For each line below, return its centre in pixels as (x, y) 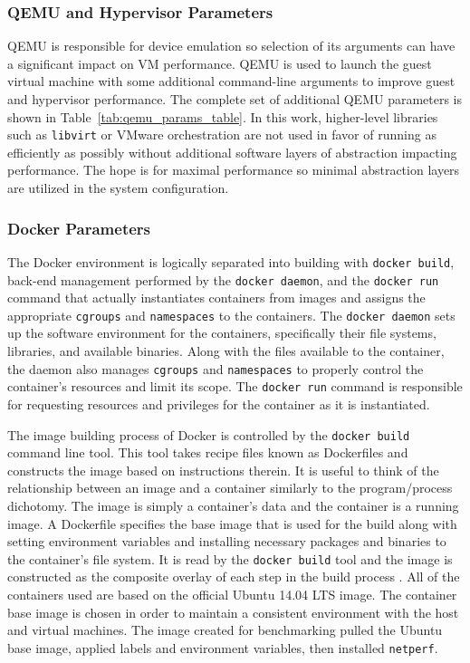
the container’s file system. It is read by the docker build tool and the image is (230, 558)
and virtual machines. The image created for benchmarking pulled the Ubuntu (225, 630)
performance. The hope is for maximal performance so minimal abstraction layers (234, 170)
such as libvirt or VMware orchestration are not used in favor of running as (222, 135)
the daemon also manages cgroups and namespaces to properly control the (216, 368)
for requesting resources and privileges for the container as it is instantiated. (219, 404)
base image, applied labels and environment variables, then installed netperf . (223, 647)
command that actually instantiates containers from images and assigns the (216, 298)
